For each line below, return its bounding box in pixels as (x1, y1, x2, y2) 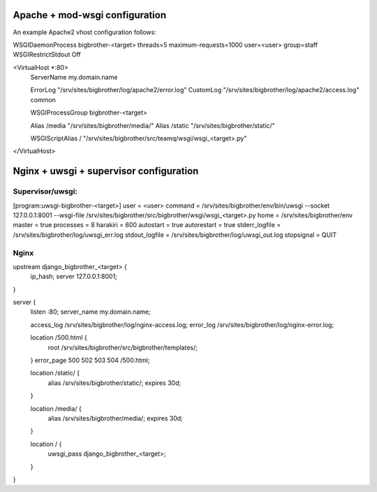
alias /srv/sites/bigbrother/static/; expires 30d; (47, 378, 182, 387)
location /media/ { (30, 404, 82, 412)
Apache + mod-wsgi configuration (13, 9, 167, 21)
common (30, 95, 56, 104)
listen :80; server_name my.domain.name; (30, 307, 151, 316)
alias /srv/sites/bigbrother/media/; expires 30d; (47, 414, 183, 422)
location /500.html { (30, 333, 87, 342)
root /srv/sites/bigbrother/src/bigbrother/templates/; (47, 343, 198, 352)
